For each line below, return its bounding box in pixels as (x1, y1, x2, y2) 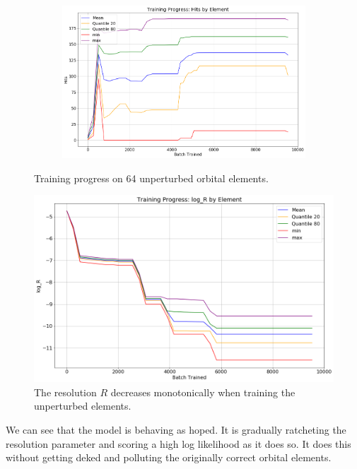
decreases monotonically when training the (110, 384, 295, 399)
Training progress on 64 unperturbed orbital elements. (34, 170, 269, 185)
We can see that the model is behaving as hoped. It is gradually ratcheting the (6, 422, 346, 437)
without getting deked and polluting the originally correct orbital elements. (6, 450, 332, 465)
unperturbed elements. (34, 398, 131, 413)
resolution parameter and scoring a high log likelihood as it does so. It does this (6, 436, 351, 451)
